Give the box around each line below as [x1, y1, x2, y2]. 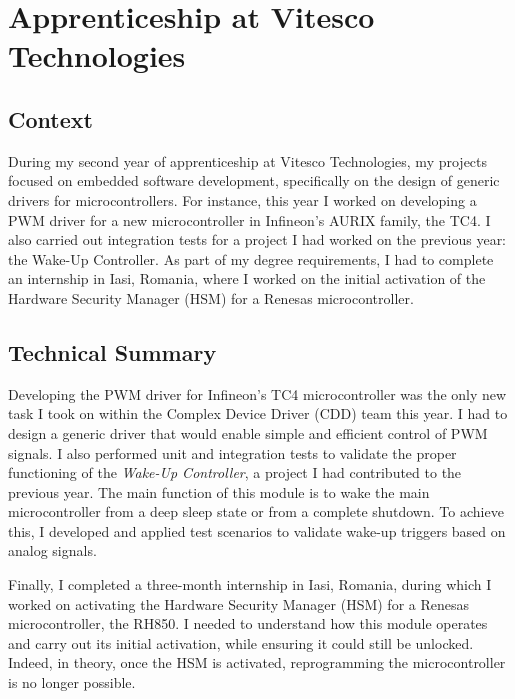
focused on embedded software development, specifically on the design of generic [8, 170, 500, 191]
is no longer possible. [8, 672, 136, 693]
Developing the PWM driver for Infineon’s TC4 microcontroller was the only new [8, 383, 507, 404]
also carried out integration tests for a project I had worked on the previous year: [8, 229, 507, 250]
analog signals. [8, 540, 97, 561]
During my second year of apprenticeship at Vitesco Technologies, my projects [8, 150, 488, 171]
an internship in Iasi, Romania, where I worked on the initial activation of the [8, 268, 486, 289]
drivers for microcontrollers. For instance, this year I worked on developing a [8, 189, 477, 210]
